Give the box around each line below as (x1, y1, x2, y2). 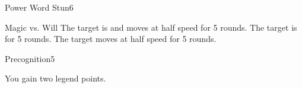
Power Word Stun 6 (5, 1, 74, 13)
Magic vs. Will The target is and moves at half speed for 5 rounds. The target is (5, 21, 297, 33)
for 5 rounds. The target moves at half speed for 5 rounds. (5, 32, 217, 45)
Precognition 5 (5, 52, 55, 64)
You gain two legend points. (5, 72, 106, 84)
